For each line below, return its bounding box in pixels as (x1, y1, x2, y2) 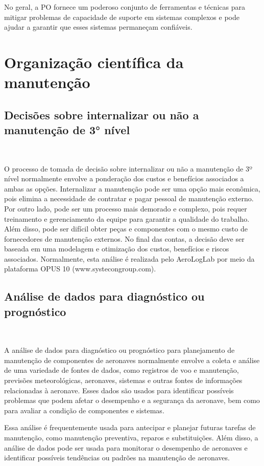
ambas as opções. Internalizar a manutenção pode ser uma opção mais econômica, (4, 183, 260, 194)
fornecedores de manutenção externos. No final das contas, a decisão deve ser (4, 233, 245, 244)
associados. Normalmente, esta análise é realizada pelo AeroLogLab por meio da (4, 253, 255, 264)
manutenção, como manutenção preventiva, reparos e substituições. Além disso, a (4, 432, 258, 442)
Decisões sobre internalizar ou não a (4, 107, 199, 122)
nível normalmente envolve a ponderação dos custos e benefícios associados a (4, 173, 244, 184)
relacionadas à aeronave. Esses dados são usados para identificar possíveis (4, 385, 234, 395)
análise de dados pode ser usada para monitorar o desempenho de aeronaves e (4, 442, 248, 453)
